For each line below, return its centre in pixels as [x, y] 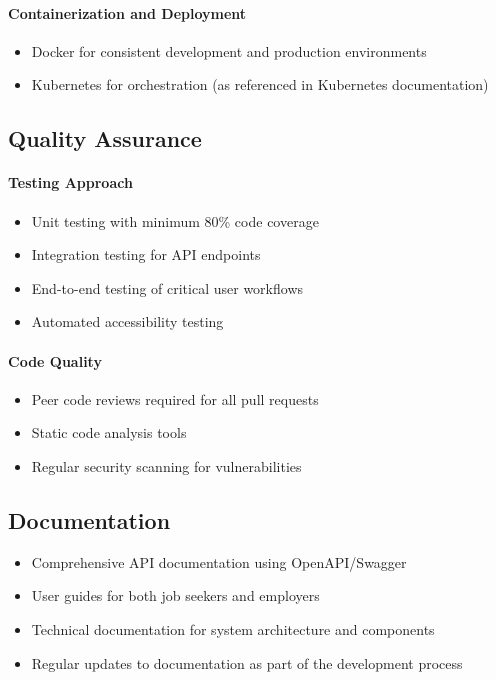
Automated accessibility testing [127, 321]
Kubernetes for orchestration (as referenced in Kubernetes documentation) [260, 84]
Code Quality [55, 360]
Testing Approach [70, 182]
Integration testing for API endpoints [146, 254]
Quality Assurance [105, 138]
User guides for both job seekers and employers [175, 595]
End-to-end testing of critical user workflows [167, 287]
